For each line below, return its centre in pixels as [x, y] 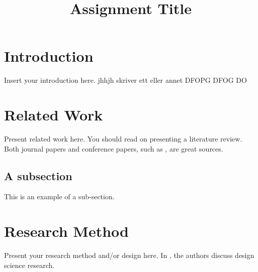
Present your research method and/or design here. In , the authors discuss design [129, 255]
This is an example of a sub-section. [59, 196]
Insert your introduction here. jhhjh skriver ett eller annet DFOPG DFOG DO [125, 80]
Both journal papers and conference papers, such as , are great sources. [114, 148]
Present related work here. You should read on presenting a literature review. [123, 139]
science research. [29, 265]
